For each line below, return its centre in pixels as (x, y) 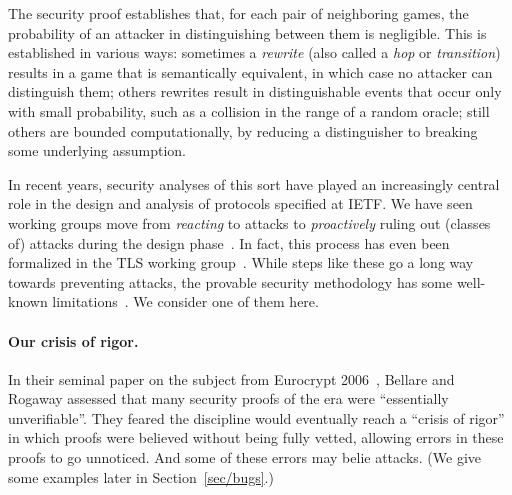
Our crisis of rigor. (73, 340)
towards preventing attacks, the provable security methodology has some (230, 281)
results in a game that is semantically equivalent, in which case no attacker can (250, 71)
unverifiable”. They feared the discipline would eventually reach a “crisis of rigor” (256, 417)
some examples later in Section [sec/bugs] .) (141, 476)
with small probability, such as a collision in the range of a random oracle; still (249, 110)
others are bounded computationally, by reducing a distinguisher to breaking (243, 130)
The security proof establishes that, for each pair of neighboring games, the (238, 13)
